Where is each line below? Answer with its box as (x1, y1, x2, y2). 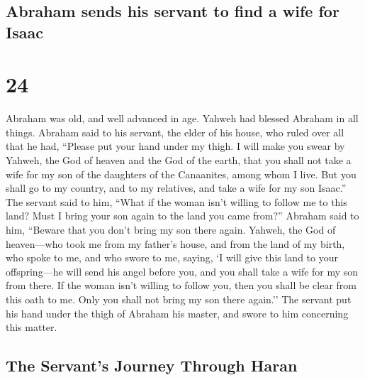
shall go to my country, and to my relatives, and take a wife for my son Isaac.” (6, 180, 347, 195)
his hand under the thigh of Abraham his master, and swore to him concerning (6, 305, 349, 320)
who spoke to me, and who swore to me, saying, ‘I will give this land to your (6, 250, 338, 265)
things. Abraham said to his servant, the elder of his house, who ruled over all (6, 124, 344, 139)
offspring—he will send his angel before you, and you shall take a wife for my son (6, 264, 359, 278)
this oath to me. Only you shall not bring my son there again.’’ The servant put (6, 292, 352, 307)
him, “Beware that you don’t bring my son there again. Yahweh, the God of (6, 222, 336, 237)
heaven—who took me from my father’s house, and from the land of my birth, (6, 236, 345, 251)
